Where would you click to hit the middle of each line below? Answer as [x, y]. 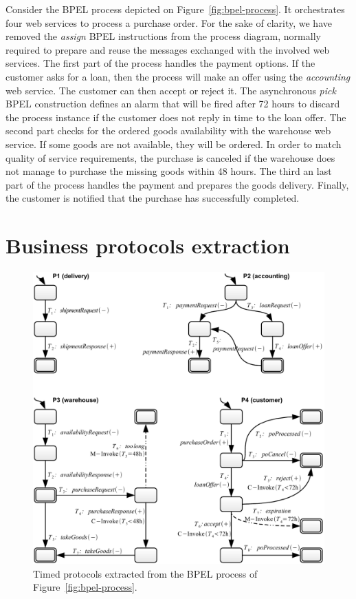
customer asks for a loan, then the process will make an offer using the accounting [178, 76]
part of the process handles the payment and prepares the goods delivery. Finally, [177, 184]
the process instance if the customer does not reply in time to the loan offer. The [176, 117]
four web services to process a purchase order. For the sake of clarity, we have [169, 22]
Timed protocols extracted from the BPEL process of [145, 573]
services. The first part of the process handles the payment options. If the [160, 63]
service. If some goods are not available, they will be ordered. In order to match [174, 144]
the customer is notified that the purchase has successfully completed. [153, 198]
